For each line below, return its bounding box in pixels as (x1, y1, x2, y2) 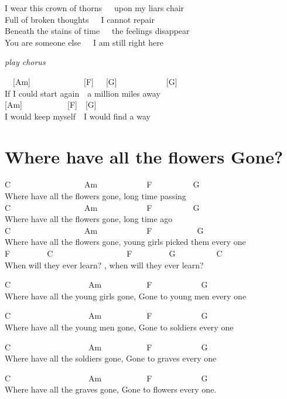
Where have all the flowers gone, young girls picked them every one (5, 236, 246, 248)
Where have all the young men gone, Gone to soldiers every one (5, 321, 234, 333)
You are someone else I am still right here (5, 36, 163, 48)
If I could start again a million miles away (5, 87, 160, 99)
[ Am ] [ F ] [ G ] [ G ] (13, 75, 177, 87)
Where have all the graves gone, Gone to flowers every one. (5, 383, 217, 395)
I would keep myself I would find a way (5, 110, 151, 122)
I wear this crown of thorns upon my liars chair (5, 2, 184, 13)
